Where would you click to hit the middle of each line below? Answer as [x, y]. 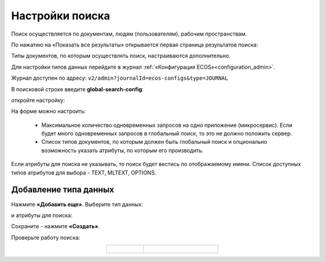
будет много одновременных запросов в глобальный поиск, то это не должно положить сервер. [167, 133]
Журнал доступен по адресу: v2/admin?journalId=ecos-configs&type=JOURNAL [120, 78]
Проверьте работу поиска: [46, 237]
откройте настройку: [38, 100]
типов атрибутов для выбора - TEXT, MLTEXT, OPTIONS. [84, 173]
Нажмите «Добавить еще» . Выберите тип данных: [77, 204]
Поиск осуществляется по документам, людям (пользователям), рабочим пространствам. [129, 34]
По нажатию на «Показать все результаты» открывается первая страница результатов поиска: [135, 45]
